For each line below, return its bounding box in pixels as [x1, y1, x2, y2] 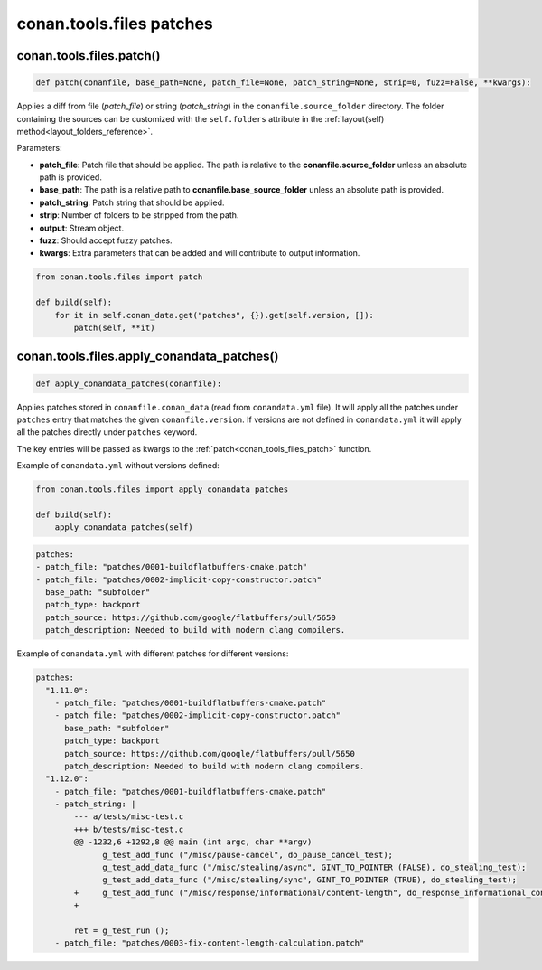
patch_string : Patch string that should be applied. [39, 197, 225, 208]
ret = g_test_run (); [73, 925, 170, 936]
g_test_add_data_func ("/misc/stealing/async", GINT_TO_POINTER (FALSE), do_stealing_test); [102, 862, 527, 872]
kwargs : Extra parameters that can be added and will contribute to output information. [39, 248, 360, 259]
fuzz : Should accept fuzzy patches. [39, 235, 173, 246]
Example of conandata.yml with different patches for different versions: [16, 648, 289, 659]
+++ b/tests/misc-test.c [73, 824, 184, 834]
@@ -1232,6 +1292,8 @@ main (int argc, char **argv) [73, 837, 313, 847]
